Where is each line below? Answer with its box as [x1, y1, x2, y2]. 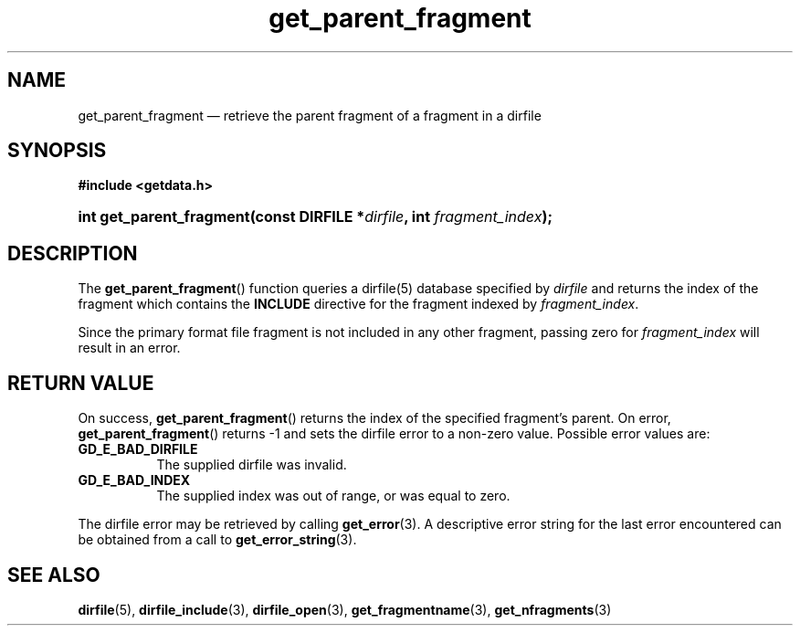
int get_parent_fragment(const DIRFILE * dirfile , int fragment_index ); [78, 207, 553, 227]
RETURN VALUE [7, 371, 154, 395]
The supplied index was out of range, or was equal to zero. [156, 488, 511, 504]
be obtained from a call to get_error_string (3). [78, 532, 357, 548]
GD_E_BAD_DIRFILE [78, 441, 198, 458]
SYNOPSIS [7, 139, 107, 163]
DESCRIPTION [7, 241, 138, 265]
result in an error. [78, 340, 181, 356]
